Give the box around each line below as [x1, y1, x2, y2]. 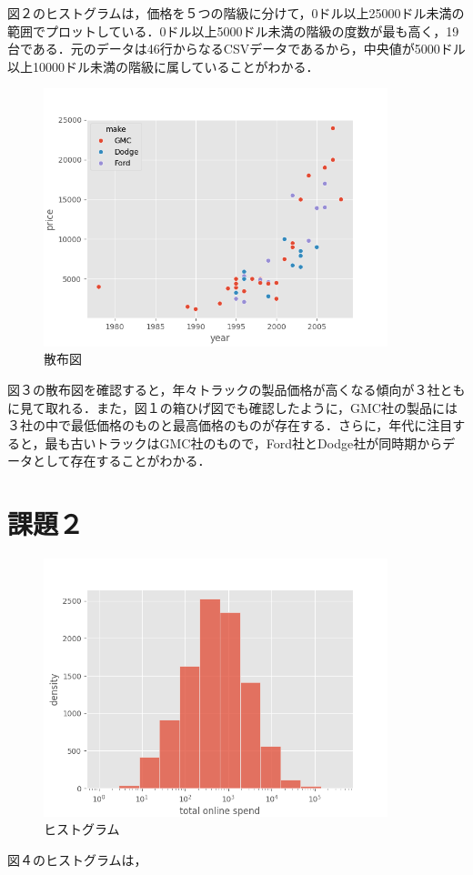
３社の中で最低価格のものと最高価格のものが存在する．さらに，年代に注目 [7, 416, 453, 435]
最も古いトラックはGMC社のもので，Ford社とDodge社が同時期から [45, 433, 443, 452]
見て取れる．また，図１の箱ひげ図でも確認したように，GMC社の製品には [19, 397, 458, 417]
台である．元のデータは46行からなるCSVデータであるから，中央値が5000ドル [7, 39, 466, 58]
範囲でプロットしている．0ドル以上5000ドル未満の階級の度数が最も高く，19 [7, 21, 459, 40]
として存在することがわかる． [32, 451, 211, 470]
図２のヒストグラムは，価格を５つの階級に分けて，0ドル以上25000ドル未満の [7, 4, 465, 22]
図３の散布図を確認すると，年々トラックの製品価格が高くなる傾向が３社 [7, 380, 440, 399]
